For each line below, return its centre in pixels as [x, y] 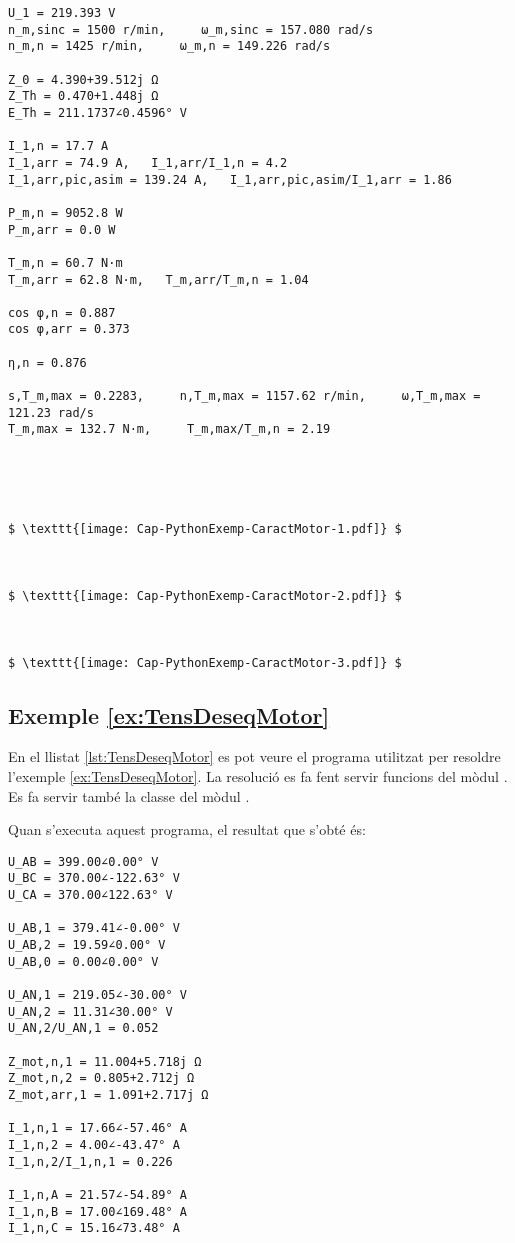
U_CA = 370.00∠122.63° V [90, 895]
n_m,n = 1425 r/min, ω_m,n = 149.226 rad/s [169, 46]
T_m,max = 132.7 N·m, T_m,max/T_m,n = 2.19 [169, 429]
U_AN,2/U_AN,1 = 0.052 [83, 1028]
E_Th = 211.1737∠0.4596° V [97, 112]
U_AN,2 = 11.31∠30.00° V [90, 1011]
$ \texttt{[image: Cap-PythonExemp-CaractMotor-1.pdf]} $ [205, 529]
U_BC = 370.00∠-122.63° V [94, 878]
